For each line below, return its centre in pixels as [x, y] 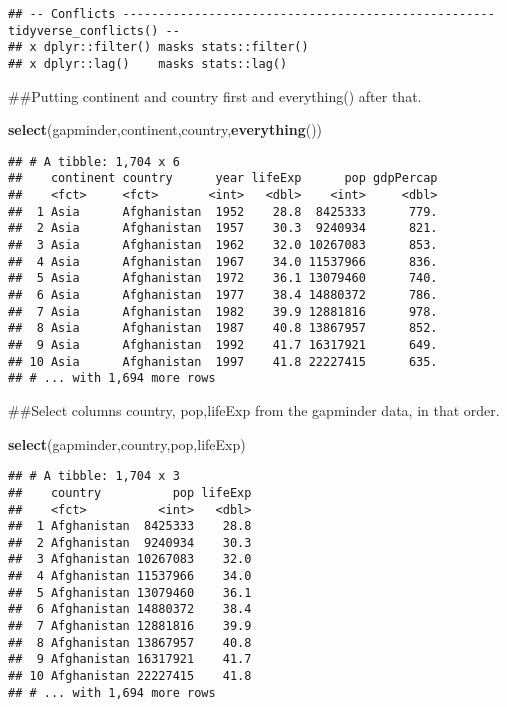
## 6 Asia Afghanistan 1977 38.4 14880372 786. [223, 295]
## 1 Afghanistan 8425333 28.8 [130, 526]
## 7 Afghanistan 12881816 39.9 [130, 626]
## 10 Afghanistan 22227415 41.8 [130, 676]
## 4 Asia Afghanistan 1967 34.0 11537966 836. [223, 261]
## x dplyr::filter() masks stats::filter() [158, 47]
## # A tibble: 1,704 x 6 [94, 161]
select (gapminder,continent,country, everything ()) [165, 129]
